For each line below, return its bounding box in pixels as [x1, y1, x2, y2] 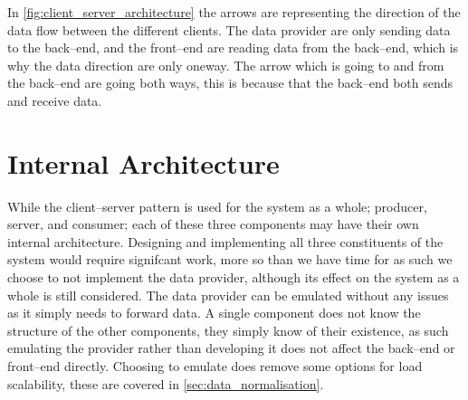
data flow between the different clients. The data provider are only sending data [7, 20, 451, 39]
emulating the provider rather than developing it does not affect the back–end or [7, 338, 455, 357]
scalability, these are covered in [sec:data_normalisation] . [7, 374, 324, 393]
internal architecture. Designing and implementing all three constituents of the [7, 232, 444, 251]
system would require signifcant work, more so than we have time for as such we [7, 250, 453, 269]
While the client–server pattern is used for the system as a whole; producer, [7, 196, 427, 215]
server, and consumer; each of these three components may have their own [7, 214, 419, 233]
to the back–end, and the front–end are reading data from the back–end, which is [7, 38, 459, 57]
